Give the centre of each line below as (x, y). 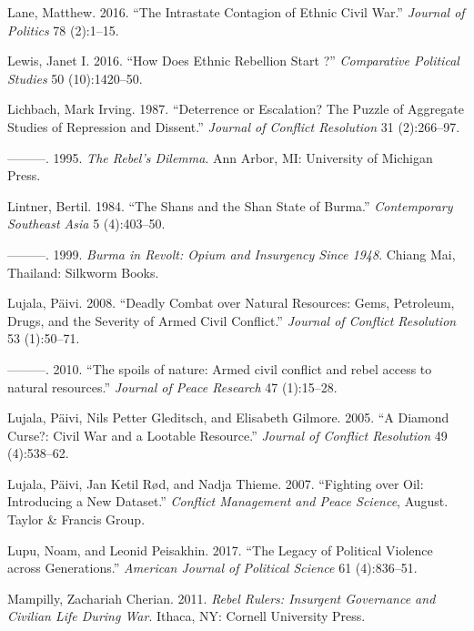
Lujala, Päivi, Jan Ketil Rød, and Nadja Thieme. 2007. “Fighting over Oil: (216, 483)
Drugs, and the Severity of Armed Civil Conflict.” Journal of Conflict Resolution (232, 320)
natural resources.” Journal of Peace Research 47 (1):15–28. (172, 387)
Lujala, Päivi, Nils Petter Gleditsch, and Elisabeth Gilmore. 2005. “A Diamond (228, 417)
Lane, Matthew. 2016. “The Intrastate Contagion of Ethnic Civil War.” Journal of (236, 12)
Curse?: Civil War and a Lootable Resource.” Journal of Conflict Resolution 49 (227, 435)
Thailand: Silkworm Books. (83, 272)
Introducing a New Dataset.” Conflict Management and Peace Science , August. (228, 501)
